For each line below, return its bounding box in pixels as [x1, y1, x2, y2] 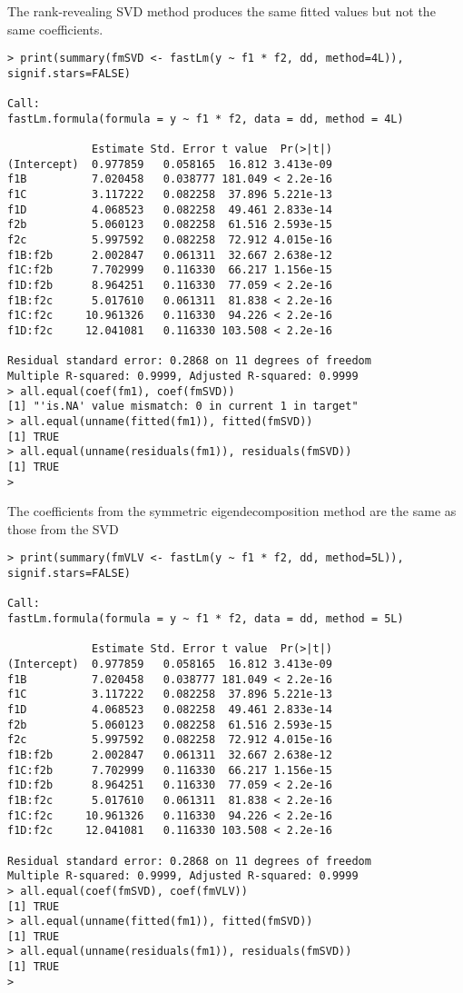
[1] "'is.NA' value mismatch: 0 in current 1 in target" [7, 400, 359, 413]
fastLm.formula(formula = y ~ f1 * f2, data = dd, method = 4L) [7, 112, 404, 125]
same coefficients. [7, 19, 103, 38]
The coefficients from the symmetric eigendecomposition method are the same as [7, 501, 457, 521]
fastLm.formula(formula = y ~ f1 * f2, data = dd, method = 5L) [7, 612, 404, 626]
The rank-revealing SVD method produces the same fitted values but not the [7, 2, 436, 20]
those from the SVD [7, 519, 119, 538]
